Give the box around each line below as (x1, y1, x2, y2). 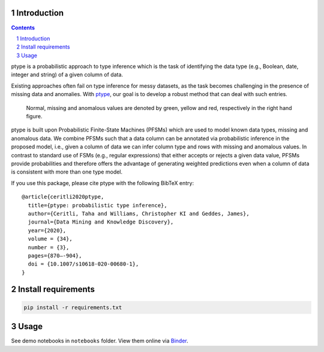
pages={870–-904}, (28, 252, 82, 259)
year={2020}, (28, 227, 67, 234)
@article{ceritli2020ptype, (22, 193, 104, 201)
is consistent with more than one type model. (11, 168, 123, 175)
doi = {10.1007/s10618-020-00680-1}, (28, 261, 139, 267)
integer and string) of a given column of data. (11, 71, 123, 78)
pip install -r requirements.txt (23, 304, 122, 311)
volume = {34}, (28, 235, 73, 243)
